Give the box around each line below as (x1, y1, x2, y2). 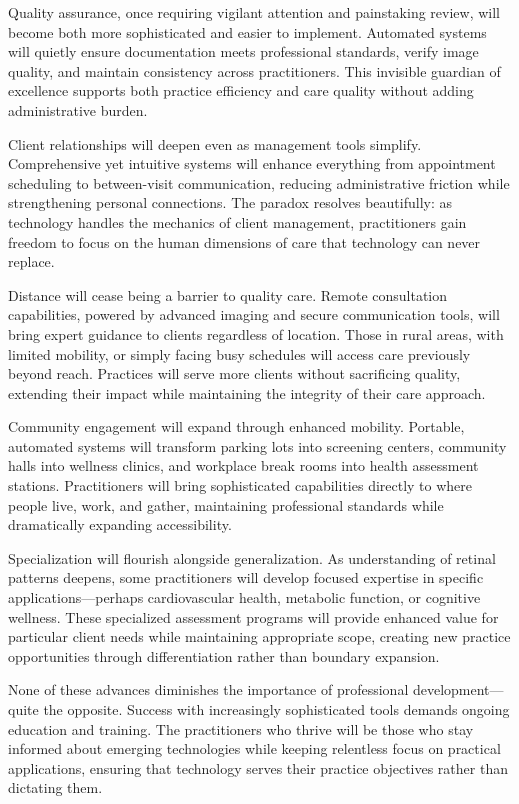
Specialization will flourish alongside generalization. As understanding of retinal (8, 547, 496, 568)
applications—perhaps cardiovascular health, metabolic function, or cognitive (8, 587, 481, 608)
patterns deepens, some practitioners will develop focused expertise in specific (8, 567, 484, 588)
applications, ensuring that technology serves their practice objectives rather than (8, 757, 508, 778)
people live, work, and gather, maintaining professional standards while (8, 494, 444, 515)
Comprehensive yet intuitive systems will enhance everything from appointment (8, 153, 496, 174)
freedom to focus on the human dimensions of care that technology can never (8, 231, 481, 252)
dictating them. (8, 777, 103, 798)
